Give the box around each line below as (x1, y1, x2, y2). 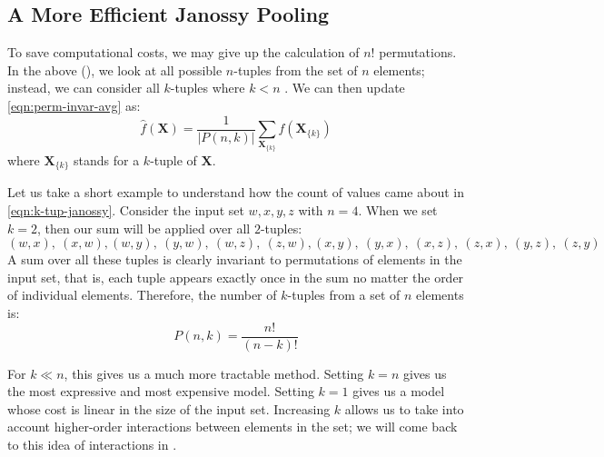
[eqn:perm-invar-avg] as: (7, 95, 141, 114)
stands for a (74, 151, 140, 170)
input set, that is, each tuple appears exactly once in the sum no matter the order (7, 267, 464, 286)
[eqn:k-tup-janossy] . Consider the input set (7, 201, 244, 220)
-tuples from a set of (287, 285, 401, 304)
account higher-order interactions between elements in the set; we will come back (7, 417, 458, 436)
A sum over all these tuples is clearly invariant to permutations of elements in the (7, 250, 462, 269)
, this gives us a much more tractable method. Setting (64, 363, 364, 382)
